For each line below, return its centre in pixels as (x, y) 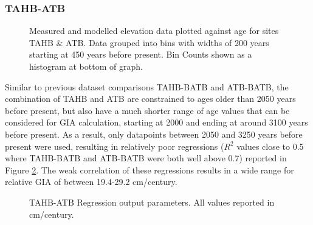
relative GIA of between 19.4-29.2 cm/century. (91, 182)
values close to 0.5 (270, 146)
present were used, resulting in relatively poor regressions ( (115, 146)
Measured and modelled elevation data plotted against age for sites (154, 31)
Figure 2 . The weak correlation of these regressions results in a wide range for (150, 170)
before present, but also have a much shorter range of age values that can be (147, 110)
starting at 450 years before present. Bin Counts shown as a (141, 54)
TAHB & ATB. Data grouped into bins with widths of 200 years (149, 42)
